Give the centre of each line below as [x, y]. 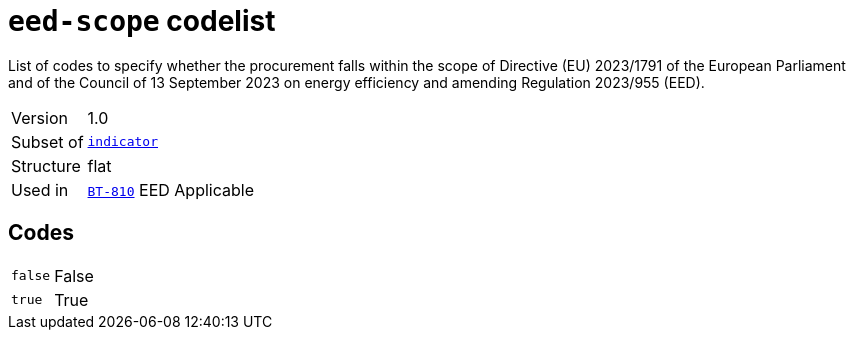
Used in [40, 189]
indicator [122, 142]
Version [39, 117]
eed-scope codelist [142, 21]
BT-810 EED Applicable [170, 189]
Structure [46, 165]
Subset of [47, 141]
